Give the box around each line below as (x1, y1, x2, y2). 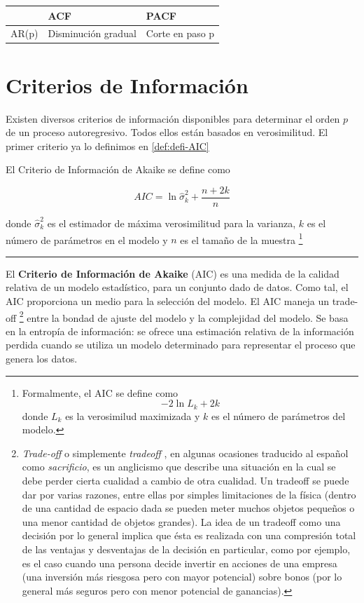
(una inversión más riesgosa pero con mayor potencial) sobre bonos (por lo (22, 569, 342, 584)
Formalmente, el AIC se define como (22, 385, 178, 400)
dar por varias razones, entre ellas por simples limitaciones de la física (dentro (22, 487, 356, 501)
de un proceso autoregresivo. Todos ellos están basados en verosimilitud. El (6, 125, 328, 140)
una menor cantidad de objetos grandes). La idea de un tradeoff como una (22, 514, 341, 529)
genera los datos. (6, 351, 78, 366)
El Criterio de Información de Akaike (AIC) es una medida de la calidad (6, 266, 339, 280)
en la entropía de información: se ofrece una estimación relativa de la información (6, 323, 354, 338)
